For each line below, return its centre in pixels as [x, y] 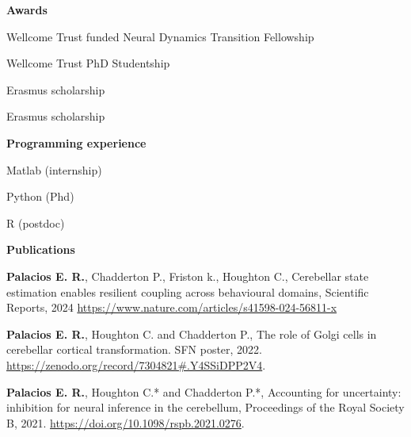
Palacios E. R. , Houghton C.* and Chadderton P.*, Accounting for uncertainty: [204, 391]
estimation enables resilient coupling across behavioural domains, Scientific [188, 291]
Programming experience [76, 142]
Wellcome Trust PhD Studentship [88, 63]
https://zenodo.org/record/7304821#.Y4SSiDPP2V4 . [136, 364]
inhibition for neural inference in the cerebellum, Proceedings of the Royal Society [205, 407]
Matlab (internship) [54, 169]
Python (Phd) [40, 196]
